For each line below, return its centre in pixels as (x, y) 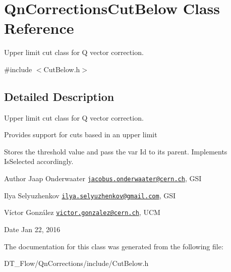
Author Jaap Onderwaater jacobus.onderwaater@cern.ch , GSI (103, 178)
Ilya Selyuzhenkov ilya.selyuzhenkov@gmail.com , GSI (90, 195)
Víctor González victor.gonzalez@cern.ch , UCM (82, 212)
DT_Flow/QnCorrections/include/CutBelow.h (76, 263)
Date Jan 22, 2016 (32, 229)
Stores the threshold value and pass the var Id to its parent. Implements (116, 151)
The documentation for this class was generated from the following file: (114, 246)
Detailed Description (59, 96)
